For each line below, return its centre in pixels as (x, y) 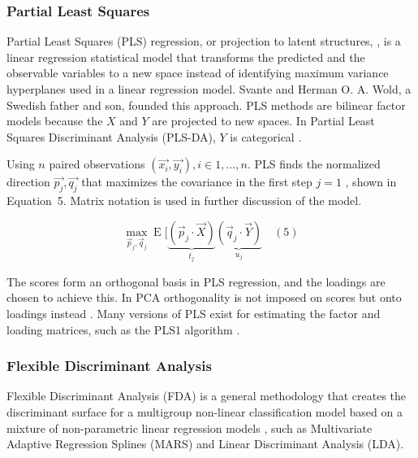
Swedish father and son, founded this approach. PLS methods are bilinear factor (206, 105)
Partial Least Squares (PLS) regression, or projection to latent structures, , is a (204, 41)
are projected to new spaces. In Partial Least (263, 121)
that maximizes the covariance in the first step (197, 182)
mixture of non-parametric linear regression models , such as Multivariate (190, 427)
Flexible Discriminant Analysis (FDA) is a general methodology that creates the (207, 396)
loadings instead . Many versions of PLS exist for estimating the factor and (194, 314)
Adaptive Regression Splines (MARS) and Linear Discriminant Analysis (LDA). (205, 444)
